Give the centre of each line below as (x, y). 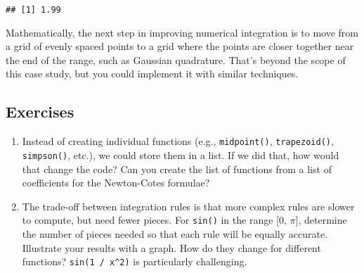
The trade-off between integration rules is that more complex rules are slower (188, 206)
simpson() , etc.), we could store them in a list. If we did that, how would (181, 154)
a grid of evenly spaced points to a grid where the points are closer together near (180, 46)
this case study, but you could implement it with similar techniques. (152, 74)
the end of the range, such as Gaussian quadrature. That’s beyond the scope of (176, 59)
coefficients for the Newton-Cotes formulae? (116, 183)
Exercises (40, 112)
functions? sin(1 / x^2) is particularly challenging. (135, 261)
